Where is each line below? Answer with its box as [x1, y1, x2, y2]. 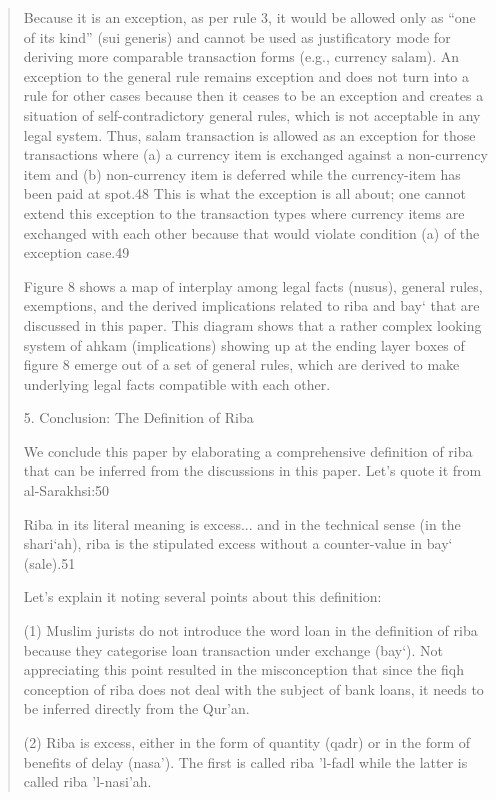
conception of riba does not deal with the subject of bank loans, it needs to [23, 678, 484, 699]
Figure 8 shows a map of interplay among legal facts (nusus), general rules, [23, 275, 483, 296]
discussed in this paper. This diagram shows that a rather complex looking [23, 314, 482, 335]
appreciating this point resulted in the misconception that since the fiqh [23, 659, 465, 680]
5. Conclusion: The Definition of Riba [23, 407, 254, 428]
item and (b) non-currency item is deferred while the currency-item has [23, 163, 461, 184]
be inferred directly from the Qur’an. [23, 698, 250, 719]
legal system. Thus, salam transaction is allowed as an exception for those [23, 124, 476, 145]
